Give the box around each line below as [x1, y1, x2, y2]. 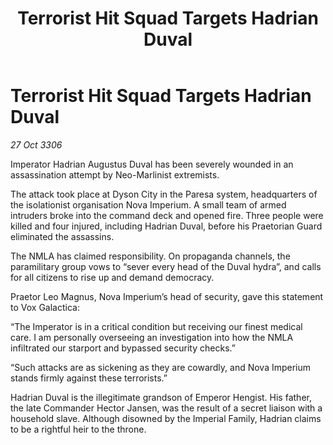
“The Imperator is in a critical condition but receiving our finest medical [10, 320, 303, 332]
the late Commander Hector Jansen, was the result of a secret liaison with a [10, 402, 323, 414]
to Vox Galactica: [10, 301, 80, 313]
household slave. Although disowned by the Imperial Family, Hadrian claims [10, 412, 322, 424]
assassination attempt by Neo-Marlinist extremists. [10, 168, 220, 181]
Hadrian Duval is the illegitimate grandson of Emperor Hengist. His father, [10, 391, 312, 403]
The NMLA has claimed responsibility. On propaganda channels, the [10, 250, 291, 262]
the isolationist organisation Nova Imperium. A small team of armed [10, 198, 287, 211]
